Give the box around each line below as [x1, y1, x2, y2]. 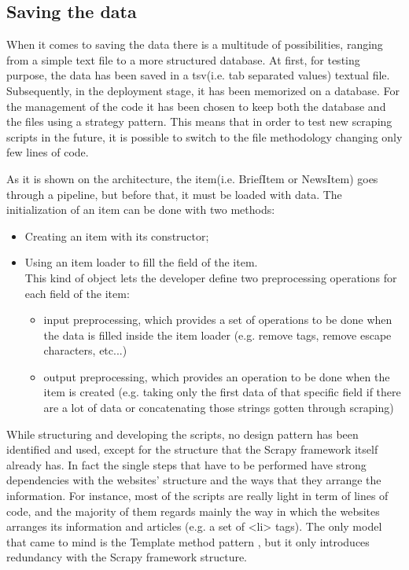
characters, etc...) [43, 342, 127, 359]
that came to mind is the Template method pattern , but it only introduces [6, 533, 370, 550]
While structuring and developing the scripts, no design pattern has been [6, 425, 359, 442]
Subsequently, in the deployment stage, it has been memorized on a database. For [6, 82, 400, 98]
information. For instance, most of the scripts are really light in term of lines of [6, 487, 389, 504]
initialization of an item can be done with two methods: [6, 201, 275, 218]
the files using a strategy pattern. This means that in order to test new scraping [6, 113, 392, 130]
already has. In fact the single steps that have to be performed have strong [6, 456, 367, 473]
